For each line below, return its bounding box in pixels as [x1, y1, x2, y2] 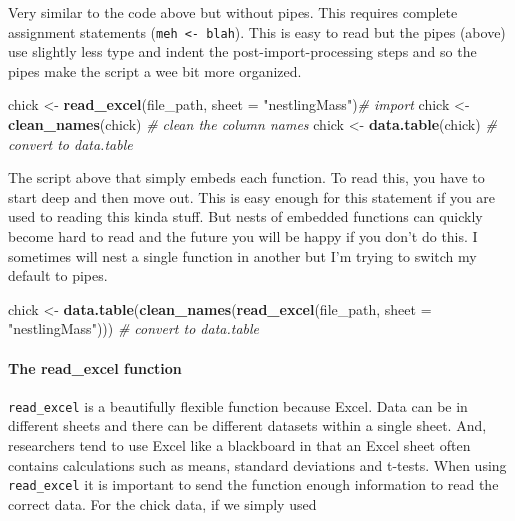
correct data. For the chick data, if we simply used [8, 493, 317, 514]
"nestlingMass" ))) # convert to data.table [8, 318, 260, 339]
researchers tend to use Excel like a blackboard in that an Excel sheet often [8, 435, 471, 456]
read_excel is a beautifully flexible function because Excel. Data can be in [8, 395, 468, 416]
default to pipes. [8, 265, 108, 286]
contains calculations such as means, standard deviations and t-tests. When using [8, 454, 507, 475]
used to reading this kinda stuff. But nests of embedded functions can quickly [8, 206, 483, 227]
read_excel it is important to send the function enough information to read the [8, 474, 499, 495]
